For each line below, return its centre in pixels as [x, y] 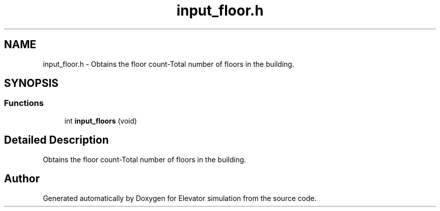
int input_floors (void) [101, 121]
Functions [24, 103]
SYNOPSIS [31, 83]
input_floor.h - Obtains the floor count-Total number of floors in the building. [169, 64]
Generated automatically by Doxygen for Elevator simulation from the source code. [180, 198]
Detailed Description [57, 140]
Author [22, 179]
